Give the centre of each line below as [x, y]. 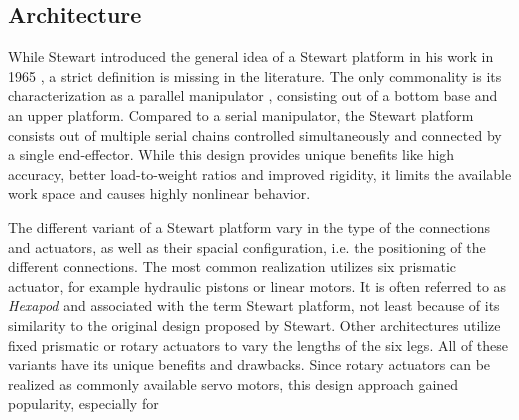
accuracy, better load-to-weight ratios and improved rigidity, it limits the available [260, 173]
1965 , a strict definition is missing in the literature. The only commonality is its [255, 75]
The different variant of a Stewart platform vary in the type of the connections [249, 226]
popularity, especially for [83, 403]
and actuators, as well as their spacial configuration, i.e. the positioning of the [247, 246]
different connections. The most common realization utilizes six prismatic [232, 266]
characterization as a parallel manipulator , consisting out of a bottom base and [253, 95]
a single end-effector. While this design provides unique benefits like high [231, 154]
